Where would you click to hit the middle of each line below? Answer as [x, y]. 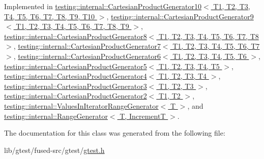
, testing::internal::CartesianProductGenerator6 [87, 56]
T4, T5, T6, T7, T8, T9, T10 [50, 16]
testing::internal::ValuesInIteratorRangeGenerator [81, 105]
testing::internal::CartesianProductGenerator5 [76, 66]
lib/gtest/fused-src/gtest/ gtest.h [54, 150]
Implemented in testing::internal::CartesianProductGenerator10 [103, 6]
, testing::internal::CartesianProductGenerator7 [87, 46]
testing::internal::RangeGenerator [56, 116]
